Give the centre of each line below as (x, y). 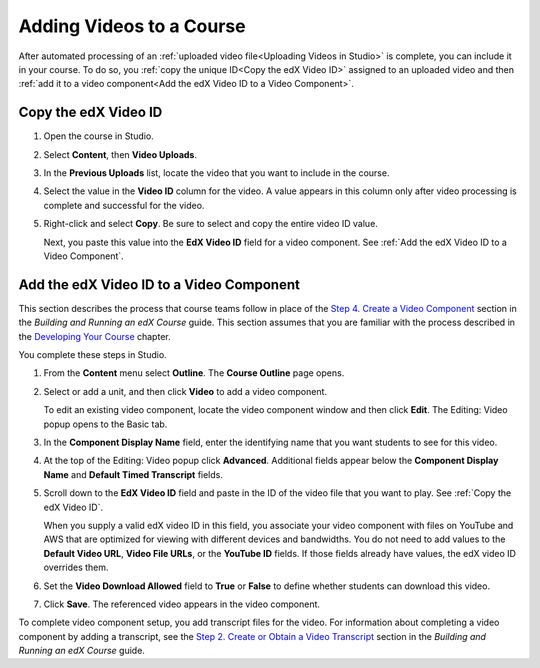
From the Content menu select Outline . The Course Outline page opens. (194, 373)
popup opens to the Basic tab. (105, 424)
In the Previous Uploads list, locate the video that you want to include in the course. (216, 173)
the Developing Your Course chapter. (94, 336)
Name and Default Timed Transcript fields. (133, 474)
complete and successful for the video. (124, 205)
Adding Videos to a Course (132, 26)
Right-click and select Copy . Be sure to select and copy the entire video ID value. (211, 224)
